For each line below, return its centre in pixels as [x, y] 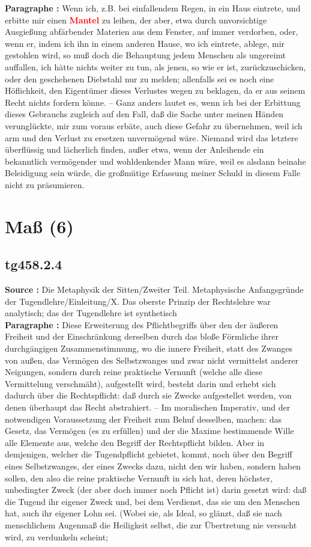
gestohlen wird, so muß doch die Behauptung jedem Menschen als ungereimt [146, 55]
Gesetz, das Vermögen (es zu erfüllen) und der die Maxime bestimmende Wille [149, 431]
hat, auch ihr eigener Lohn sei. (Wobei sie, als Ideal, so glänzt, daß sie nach [143, 513]
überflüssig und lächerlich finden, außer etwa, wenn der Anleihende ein [134, 149]
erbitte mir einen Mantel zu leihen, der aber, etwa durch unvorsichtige [136, 20]
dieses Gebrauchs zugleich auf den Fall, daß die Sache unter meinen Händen [144, 114]
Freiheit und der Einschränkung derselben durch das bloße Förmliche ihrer [142, 336]
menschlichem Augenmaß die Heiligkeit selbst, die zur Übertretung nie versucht [151, 524]
